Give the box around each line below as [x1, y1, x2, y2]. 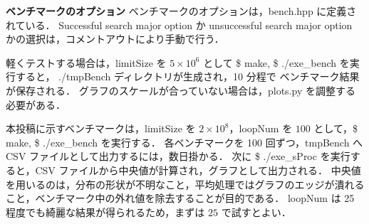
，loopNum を [229, 121, 293, 136]
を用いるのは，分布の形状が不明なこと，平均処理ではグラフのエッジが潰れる [6, 176, 365, 191]
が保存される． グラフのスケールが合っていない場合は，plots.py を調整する [6, 82, 355, 97]
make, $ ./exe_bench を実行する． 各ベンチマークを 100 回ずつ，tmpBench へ [6, 134, 363, 149]
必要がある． [6, 97, 66, 112]
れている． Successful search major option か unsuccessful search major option [6, 17, 353, 32]
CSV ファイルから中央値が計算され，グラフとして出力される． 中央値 [35, 162, 361, 177]
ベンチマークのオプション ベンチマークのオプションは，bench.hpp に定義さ [6, 4, 357, 18]
